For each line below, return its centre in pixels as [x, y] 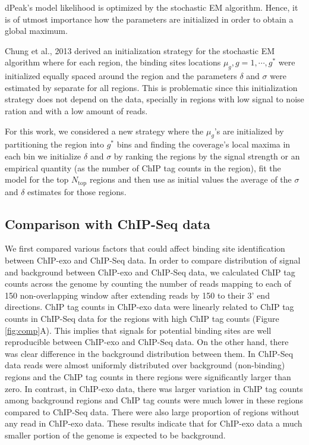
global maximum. [36, 31]
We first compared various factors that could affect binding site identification [145, 248]
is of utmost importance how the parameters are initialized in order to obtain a [149, 19]
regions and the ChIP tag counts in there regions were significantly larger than [148, 376]
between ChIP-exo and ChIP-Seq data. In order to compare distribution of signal [153, 260]
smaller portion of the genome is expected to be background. [115, 435]
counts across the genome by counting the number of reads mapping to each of [148, 283]
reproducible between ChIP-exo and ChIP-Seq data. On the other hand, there [147, 342]
